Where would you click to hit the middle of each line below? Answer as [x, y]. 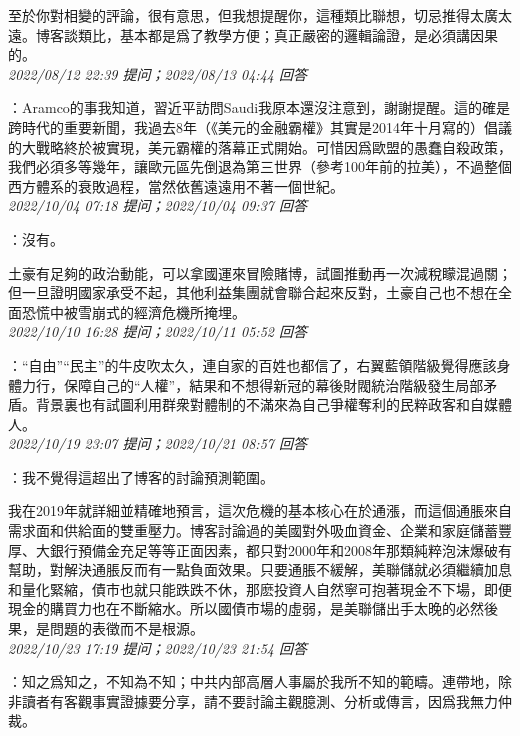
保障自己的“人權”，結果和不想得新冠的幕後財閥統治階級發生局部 [273, 384]
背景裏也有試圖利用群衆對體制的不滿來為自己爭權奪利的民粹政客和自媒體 [273, 404]
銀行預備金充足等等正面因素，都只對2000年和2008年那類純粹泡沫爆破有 [280, 549]
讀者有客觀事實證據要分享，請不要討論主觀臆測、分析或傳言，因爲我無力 [259, 700]
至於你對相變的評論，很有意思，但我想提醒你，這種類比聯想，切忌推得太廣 [253, 15]
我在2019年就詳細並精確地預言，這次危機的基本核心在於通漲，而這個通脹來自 [260, 510]
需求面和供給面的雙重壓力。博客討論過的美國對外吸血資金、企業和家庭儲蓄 [253, 530]
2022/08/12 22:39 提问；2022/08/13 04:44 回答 [157, 73]
